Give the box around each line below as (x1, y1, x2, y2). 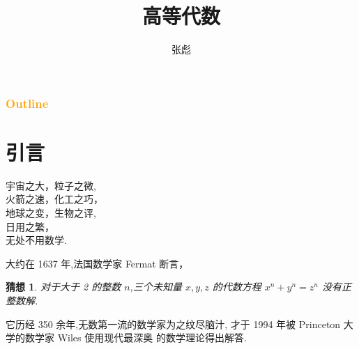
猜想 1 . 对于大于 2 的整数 (6, 279, 121, 294)
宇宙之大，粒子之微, (6, 178, 96, 192)
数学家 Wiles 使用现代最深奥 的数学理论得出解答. (24, 330, 247, 345)
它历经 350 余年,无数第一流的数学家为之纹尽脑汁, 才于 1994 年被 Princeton (6, 316, 341, 331)
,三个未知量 (130, 279, 182, 294)
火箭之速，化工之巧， (6, 192, 103, 206)
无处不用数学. (6, 233, 67, 247)
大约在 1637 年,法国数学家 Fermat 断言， (6, 256, 189, 270)
